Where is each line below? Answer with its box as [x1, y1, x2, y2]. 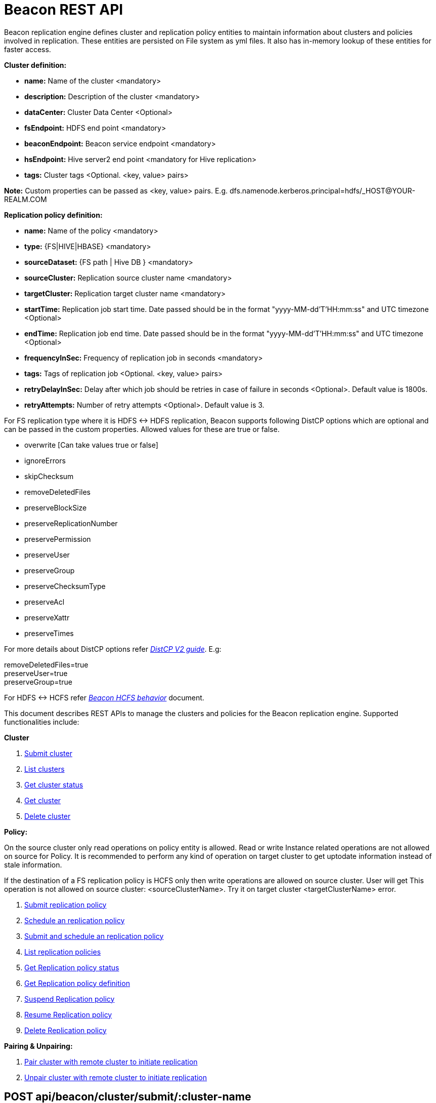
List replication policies [24, 947, 101, 956]
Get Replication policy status [24, 963, 119, 972]
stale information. [4, 860, 62, 869]
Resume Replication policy [24, 1010, 112, 1019]
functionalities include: [4, 717, 79, 726]
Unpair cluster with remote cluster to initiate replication [24, 1073, 207, 1082]
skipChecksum [24, 471, 74, 481]
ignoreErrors [24, 456, 66, 465]
